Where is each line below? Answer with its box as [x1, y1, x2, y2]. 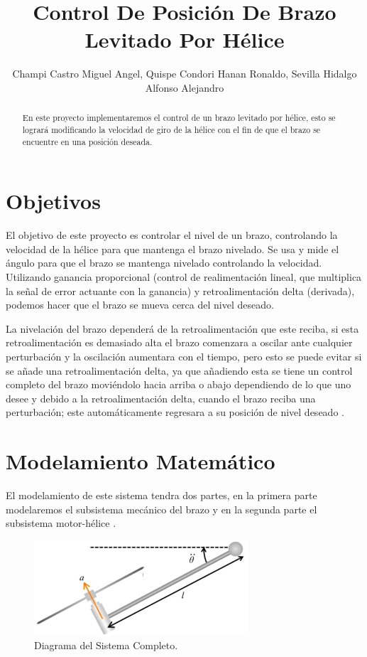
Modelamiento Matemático [6, 447, 275, 476]
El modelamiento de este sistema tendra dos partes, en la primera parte [6, 488, 317, 503]
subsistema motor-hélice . [6, 516, 116, 530]
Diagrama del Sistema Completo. [34, 638, 178, 653]
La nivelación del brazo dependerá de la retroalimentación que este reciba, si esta [6, 321, 359, 336]
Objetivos [6, 186, 101, 215]
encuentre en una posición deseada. [22, 135, 153, 147]
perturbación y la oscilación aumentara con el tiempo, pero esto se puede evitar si [6, 348, 362, 363]
